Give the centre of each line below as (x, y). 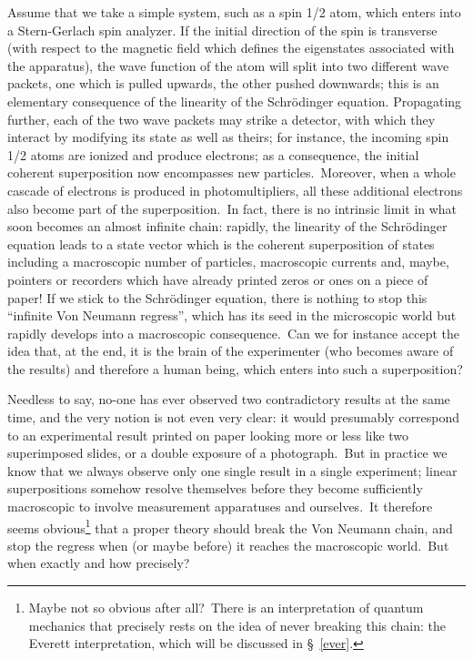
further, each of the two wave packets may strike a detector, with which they (221, 119)
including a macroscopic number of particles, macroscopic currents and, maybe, (228, 262)
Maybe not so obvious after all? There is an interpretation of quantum (226, 608)
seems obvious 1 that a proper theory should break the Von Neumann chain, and (230, 526)
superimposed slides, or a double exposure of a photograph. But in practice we (227, 453)
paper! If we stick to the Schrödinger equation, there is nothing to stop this (217, 297)
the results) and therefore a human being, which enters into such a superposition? (235, 368)
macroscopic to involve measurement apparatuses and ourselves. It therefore (220, 507)
